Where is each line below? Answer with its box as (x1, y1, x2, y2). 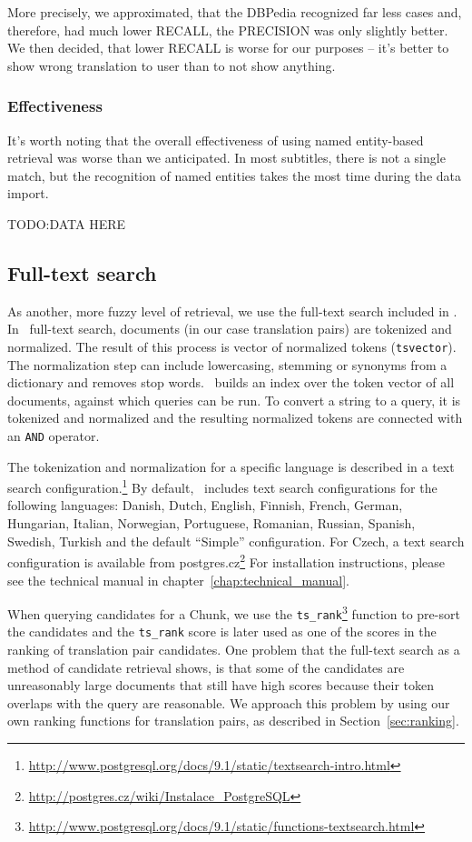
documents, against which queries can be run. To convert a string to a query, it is (7, 390, 461, 409)
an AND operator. (7, 426, 100, 445)
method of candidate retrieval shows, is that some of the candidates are (7, 657, 405, 677)
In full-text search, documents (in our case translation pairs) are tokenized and (7, 319, 452, 338)
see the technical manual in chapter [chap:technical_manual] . (7, 570, 349, 589)
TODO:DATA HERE (7, 214, 126, 233)
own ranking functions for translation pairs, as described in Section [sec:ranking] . (7, 711, 459, 730)
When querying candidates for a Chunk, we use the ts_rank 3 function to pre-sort (7, 602, 460, 623)
